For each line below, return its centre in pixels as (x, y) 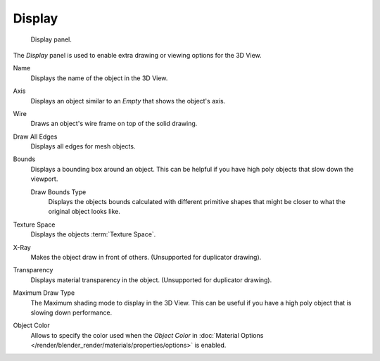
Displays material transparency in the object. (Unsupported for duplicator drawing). (151, 280)
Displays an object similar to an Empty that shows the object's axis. (128, 101)
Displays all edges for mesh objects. (83, 146)
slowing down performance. (71, 312)
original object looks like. (84, 212)
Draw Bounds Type (58, 192)
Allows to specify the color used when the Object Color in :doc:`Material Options (147, 335)
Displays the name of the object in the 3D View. (99, 78)
